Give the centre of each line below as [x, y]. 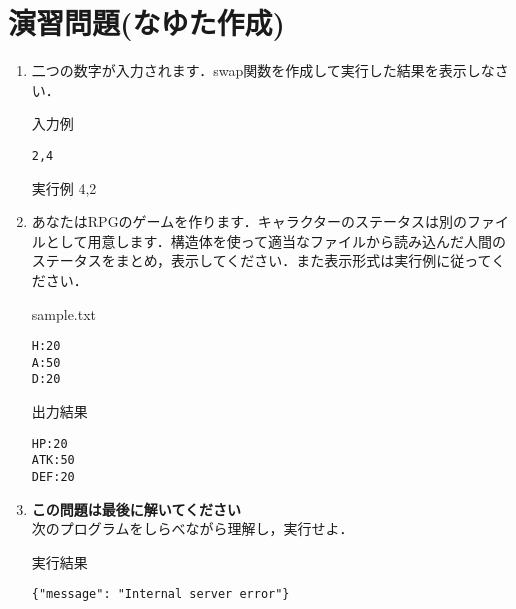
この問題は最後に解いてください [136, 508]
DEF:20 [53, 477]
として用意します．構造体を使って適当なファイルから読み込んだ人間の [276, 240]
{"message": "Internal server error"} [160, 594]
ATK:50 [53, 460]
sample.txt [64, 313]
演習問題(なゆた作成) [147, 22]
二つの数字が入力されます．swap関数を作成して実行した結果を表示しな [263, 70]
